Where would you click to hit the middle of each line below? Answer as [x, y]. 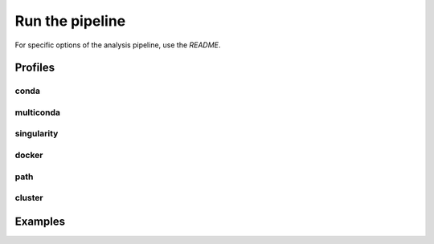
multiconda [37, 112]
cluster [29, 198]
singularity [37, 134]
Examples [40, 221]
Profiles [35, 68]
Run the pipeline [70, 21]
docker [29, 155]
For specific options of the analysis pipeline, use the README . [118, 45]
